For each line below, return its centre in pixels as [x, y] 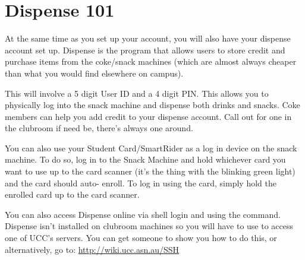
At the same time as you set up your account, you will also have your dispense [148, 38]
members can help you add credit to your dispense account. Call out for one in [148, 116]
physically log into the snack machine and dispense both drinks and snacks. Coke [152, 105]
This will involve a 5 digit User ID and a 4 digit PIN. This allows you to [137, 93]
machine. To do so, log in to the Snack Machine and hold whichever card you [145, 159]
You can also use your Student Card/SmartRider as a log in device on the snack [151, 148]
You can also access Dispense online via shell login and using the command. [143, 214]
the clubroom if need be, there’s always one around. [99, 128]
